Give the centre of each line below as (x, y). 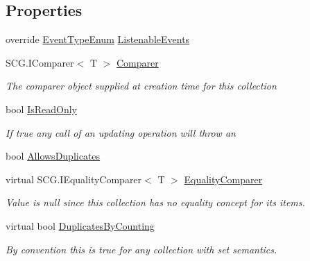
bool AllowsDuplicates (53, 156)
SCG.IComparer (40, 62)
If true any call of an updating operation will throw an (121, 132)
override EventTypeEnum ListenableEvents (98, 39)
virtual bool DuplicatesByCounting (80, 225)
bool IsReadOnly (41, 109)
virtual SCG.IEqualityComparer (74, 179)
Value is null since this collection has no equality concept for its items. (155, 202)
